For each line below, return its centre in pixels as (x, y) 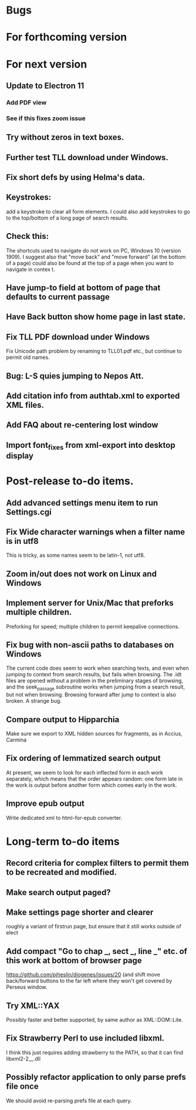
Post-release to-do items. (70, 481)
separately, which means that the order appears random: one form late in (94, 779)
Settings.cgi (29, 512)
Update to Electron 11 (45, 86)
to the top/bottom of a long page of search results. (67, 218)
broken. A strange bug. (34, 701)
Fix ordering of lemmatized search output (83, 758)
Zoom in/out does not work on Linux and (82, 574)
